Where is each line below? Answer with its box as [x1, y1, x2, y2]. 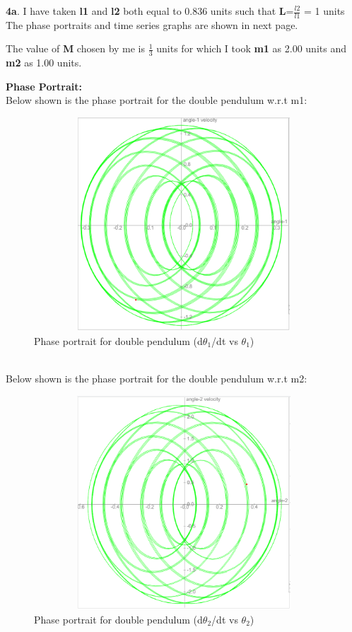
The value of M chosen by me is [6, 41, 146, 56]
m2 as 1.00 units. [6, 55, 82, 70]
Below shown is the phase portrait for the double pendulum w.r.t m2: [6, 371, 307, 386]
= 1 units [303, 4, 345, 18]
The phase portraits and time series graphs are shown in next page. [6, 17, 298, 32]
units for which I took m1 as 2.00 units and [156, 41, 346, 56]
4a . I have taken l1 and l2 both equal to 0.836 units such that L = [6, 4, 294, 18]
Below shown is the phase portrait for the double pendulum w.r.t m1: [6, 93, 307, 107]
